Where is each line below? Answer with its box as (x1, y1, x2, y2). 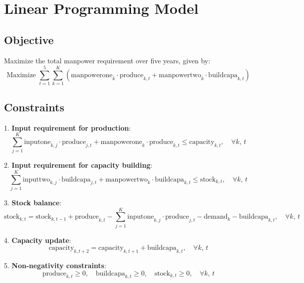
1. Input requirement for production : (4, 122, 131, 133)
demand (204, 213, 228, 221)
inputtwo (23, 176, 50, 183)
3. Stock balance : (4, 197, 62, 207)
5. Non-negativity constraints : (4, 260, 106, 271)
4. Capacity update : (4, 235, 71, 245)
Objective (4, 32, 54, 47)
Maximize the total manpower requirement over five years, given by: (4, 55, 211, 65)
